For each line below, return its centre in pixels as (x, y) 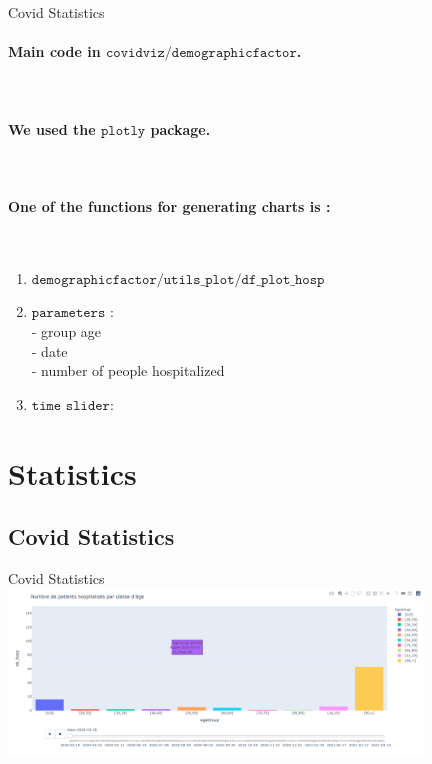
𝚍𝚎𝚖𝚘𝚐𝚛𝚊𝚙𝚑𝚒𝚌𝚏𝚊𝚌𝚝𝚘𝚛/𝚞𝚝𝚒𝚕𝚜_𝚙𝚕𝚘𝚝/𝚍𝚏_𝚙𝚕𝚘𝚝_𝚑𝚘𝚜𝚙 (178, 279)
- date (49, 350)
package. (180, 128)
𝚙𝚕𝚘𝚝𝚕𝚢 (123, 130)
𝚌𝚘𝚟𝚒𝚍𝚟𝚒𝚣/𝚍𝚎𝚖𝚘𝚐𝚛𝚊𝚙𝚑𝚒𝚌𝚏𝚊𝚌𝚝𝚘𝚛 (201, 53)
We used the (52, 128)
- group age (66, 330)
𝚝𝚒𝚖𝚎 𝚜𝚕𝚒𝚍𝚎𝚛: (72, 405)
